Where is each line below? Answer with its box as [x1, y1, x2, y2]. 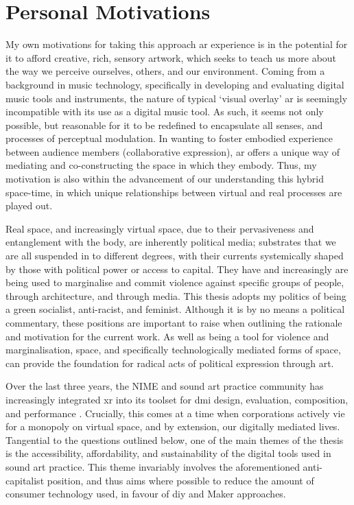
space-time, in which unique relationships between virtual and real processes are [5, 185, 342, 199]
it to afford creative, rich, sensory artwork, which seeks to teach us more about [5, 50, 337, 64]
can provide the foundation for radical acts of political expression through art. [5, 355, 334, 370]
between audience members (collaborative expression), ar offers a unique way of [5, 144, 340, 158]
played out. [5, 198, 53, 213]
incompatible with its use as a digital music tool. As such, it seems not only [5, 104, 324, 119]
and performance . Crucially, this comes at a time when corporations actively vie [5, 406, 345, 420]
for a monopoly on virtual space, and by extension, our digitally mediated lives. [5, 419, 340, 434]
